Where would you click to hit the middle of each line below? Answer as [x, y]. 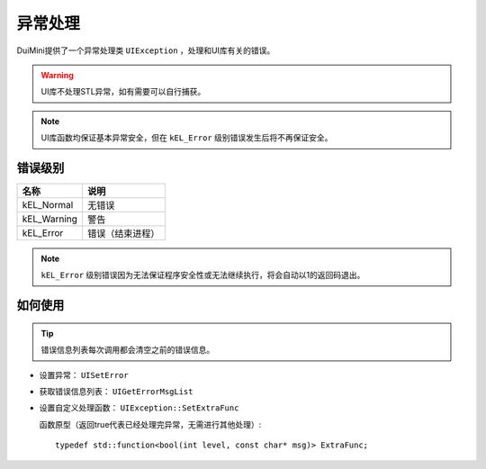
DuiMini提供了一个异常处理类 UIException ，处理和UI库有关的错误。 [146, 50]
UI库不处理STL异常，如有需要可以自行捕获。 [123, 92]
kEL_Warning [50, 219]
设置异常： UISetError [84, 374]
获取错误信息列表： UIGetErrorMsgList [116, 391]
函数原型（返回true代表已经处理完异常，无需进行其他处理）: [150, 424]
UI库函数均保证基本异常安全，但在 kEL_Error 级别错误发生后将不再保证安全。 [187, 138]
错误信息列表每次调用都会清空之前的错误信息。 [128, 350]
